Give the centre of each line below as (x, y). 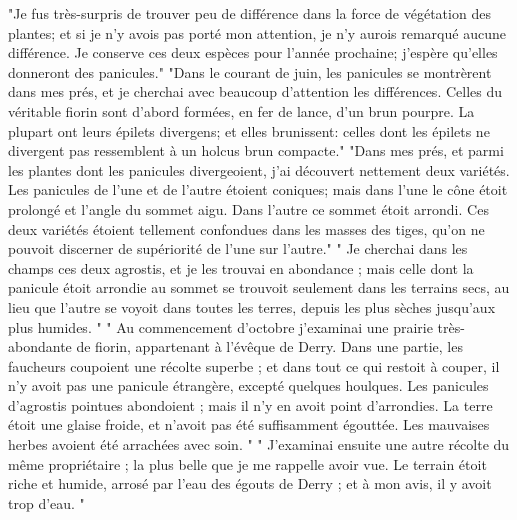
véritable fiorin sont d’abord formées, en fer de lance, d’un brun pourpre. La (241, 110)
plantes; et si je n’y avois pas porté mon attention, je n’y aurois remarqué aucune (257, 32)
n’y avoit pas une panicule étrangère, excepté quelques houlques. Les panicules (248, 385)
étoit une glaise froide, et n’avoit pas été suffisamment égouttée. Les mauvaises (249, 424)
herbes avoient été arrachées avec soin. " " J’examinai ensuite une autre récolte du (259, 444)
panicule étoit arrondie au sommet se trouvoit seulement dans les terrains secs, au (259, 287)
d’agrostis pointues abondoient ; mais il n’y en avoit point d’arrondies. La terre (250, 404)
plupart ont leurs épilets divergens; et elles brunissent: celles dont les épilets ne (249, 130)
